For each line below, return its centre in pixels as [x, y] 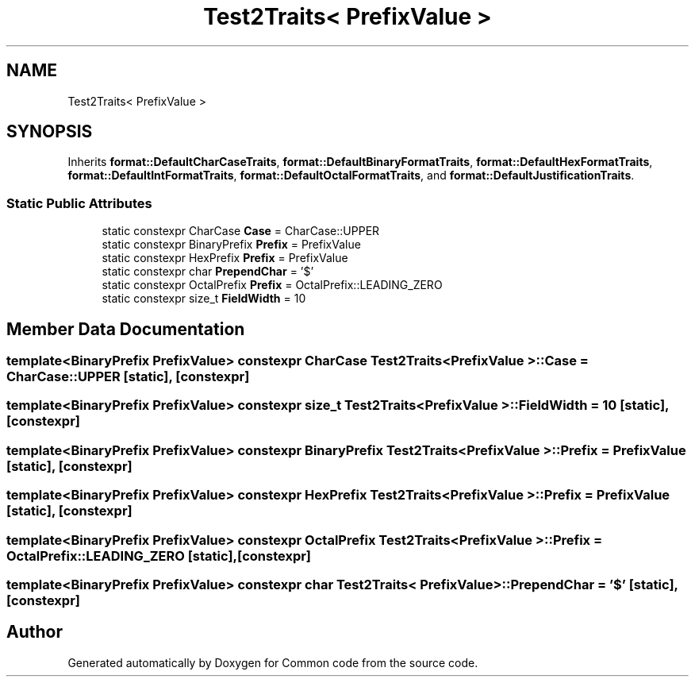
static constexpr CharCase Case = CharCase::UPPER [241, 231]
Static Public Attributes [79, 203]
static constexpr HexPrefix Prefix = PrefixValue [225, 258]
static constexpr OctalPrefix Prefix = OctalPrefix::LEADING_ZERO [272, 285]
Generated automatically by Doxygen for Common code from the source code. [273, 662]
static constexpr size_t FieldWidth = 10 [204, 299]
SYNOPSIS [50, 132]
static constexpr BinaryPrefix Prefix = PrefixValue [231, 245]
